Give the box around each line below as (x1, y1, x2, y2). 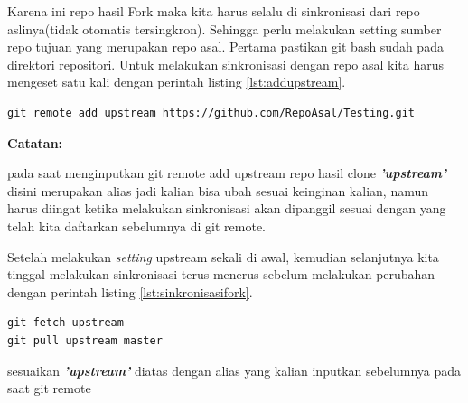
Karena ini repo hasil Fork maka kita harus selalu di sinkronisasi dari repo (7, 2, 420, 20)
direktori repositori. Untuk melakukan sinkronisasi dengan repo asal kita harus (7, 54, 445, 73)
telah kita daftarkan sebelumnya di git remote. (7, 216, 267, 235)
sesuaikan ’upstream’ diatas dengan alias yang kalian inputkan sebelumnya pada (7, 361, 462, 380)
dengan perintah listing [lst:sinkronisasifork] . (7, 282, 253, 301)
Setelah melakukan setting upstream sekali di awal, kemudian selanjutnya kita (7, 247, 439, 266)
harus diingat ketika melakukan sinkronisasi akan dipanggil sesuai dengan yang (7, 199, 446, 218)
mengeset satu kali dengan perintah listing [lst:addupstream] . (7, 72, 346, 91)
